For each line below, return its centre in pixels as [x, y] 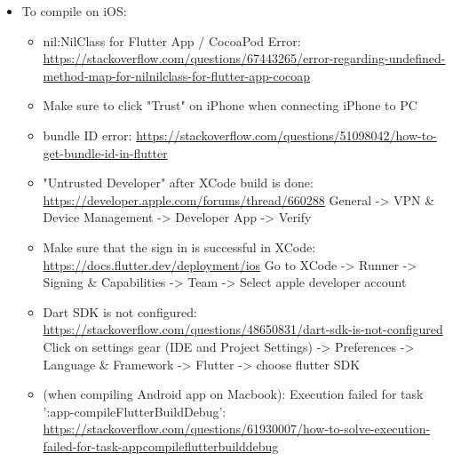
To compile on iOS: [74, 11]
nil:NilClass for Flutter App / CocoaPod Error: [172, 40]
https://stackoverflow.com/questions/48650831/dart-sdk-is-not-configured [243, 329]
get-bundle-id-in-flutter [105, 152]
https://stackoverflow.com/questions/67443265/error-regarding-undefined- [244, 58]
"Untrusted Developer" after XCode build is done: [178, 183]
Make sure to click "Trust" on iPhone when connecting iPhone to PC [230, 105]
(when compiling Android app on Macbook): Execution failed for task [233, 394]
